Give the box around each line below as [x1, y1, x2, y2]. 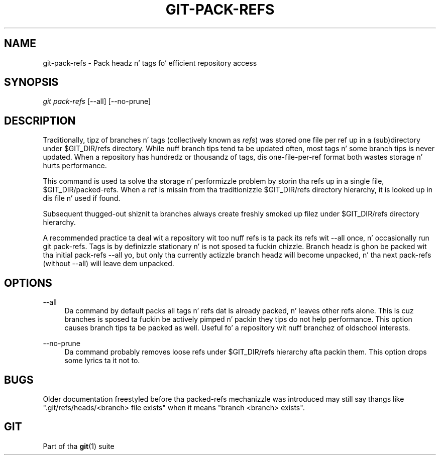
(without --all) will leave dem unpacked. [43, 259, 174, 268]
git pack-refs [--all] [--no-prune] [43, 97, 151, 106]
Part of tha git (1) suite [43, 441, 115, 450]
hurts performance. [43, 161, 107, 170]
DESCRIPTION [4, 114, 76, 127]
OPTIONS [4, 276, 52, 289]
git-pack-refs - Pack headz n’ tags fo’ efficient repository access [43, 58, 257, 67]
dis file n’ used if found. [43, 194, 121, 203]
